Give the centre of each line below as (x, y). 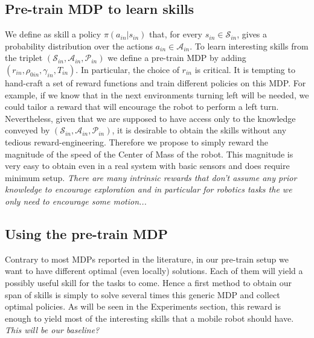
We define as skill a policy (53, 34)
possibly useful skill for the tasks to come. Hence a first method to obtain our (149, 282)
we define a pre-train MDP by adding (177, 58)
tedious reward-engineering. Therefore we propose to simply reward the (137, 142)
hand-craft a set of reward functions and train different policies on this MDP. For (155, 82)
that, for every (176, 34)
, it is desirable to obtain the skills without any (199, 130)
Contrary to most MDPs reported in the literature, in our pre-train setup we (147, 259)
